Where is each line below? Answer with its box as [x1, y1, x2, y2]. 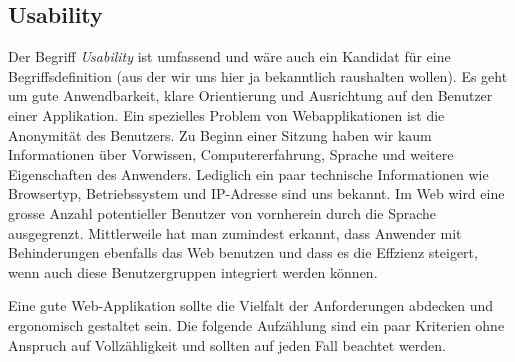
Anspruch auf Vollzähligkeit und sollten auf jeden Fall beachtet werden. [8, 334, 446, 355]
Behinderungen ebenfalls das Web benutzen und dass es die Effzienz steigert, [8, 242, 478, 263]
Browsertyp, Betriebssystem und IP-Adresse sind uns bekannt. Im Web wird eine [8, 183, 505, 204]
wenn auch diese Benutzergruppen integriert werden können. [8, 261, 378, 282]
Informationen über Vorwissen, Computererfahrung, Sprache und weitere [8, 144, 454, 165]
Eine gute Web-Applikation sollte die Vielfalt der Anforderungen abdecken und [8, 295, 494, 316]
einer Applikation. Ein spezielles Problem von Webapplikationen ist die [8, 104, 445, 125]
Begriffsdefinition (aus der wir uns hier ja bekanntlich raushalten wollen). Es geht [8, 65, 508, 86]
